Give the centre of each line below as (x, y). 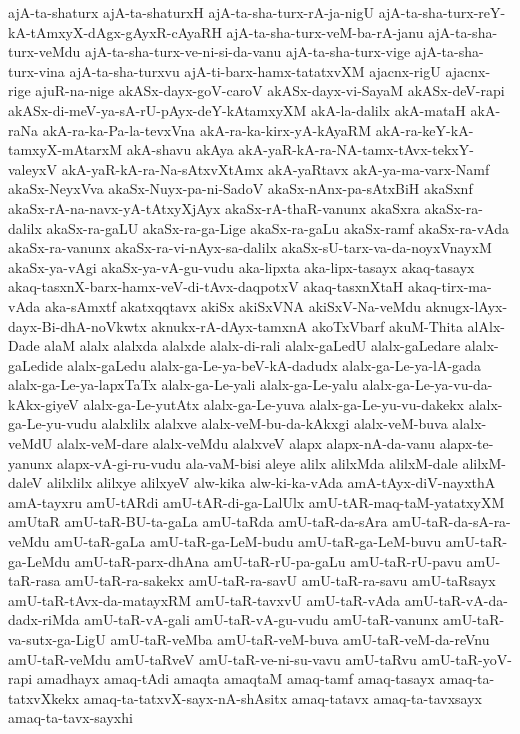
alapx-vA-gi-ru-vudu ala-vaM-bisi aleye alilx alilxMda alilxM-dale (257, 462)
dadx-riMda (44, 619)
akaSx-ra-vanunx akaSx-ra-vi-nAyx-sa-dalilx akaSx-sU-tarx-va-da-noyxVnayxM (250, 247)
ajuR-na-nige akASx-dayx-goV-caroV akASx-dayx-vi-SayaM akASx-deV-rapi (270, 90)
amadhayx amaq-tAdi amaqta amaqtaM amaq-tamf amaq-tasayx (235, 678)
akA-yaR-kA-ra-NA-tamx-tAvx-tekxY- (356, 149)
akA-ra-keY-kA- (424, 129)
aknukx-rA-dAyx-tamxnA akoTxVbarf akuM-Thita (307, 325)
